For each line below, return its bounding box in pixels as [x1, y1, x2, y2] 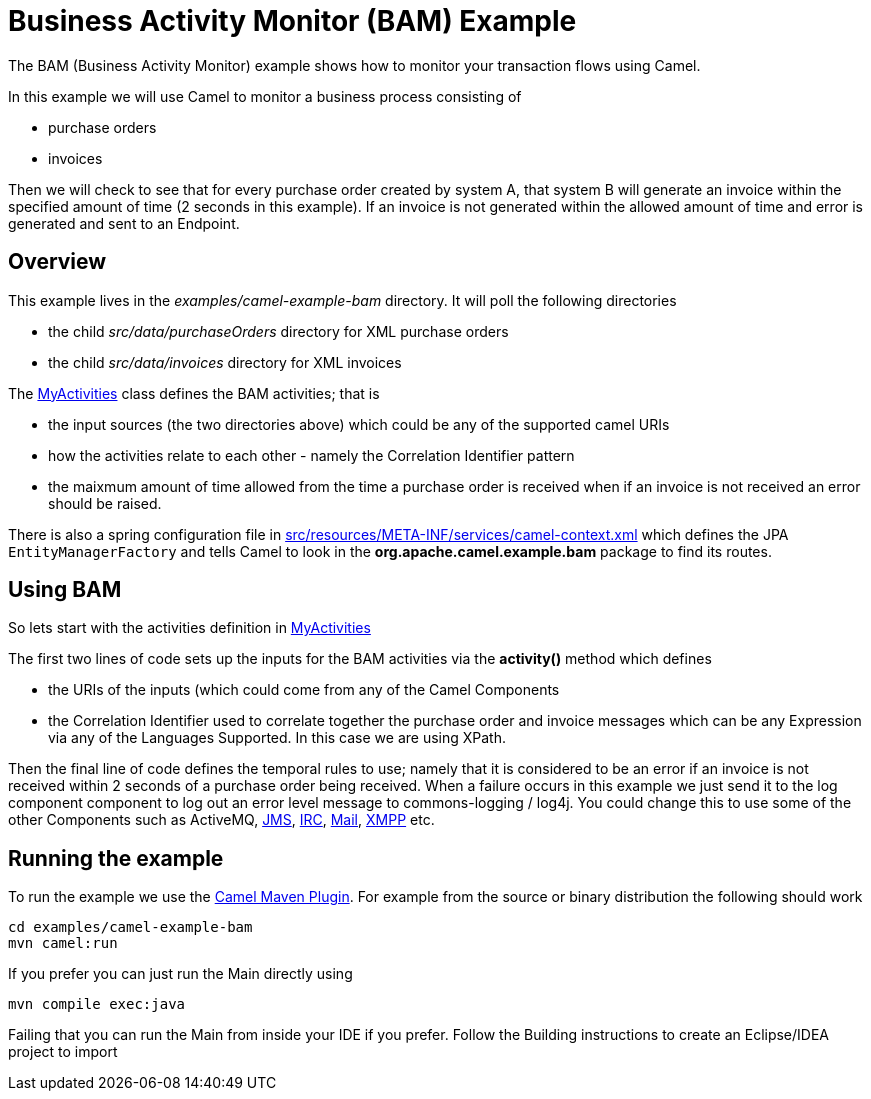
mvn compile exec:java [8, 996, 186, 1013]
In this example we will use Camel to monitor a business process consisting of [8, 87, 522, 105]
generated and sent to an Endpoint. [8, 214, 240, 232]
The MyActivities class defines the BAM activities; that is [8, 384, 380, 402]
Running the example [8, 845, 224, 871]
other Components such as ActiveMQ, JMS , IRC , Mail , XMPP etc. [8, 811, 435, 829]
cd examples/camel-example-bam [8, 919, 253, 936]
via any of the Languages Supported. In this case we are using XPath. [48, 729, 506, 747]
